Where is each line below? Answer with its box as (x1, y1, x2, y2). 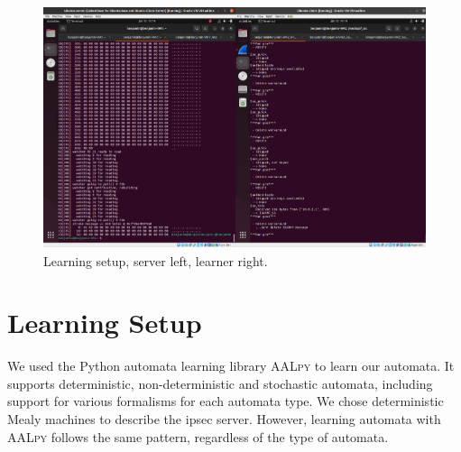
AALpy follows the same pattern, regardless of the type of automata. (7, 427, 389, 446)
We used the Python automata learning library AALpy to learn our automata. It (7, 356, 455, 375)
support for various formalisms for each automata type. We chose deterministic (7, 392, 444, 410)
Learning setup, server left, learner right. (43, 251, 268, 270)
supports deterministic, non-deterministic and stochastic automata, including (7, 374, 433, 392)
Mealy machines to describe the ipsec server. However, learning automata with (7, 410, 441, 428)
